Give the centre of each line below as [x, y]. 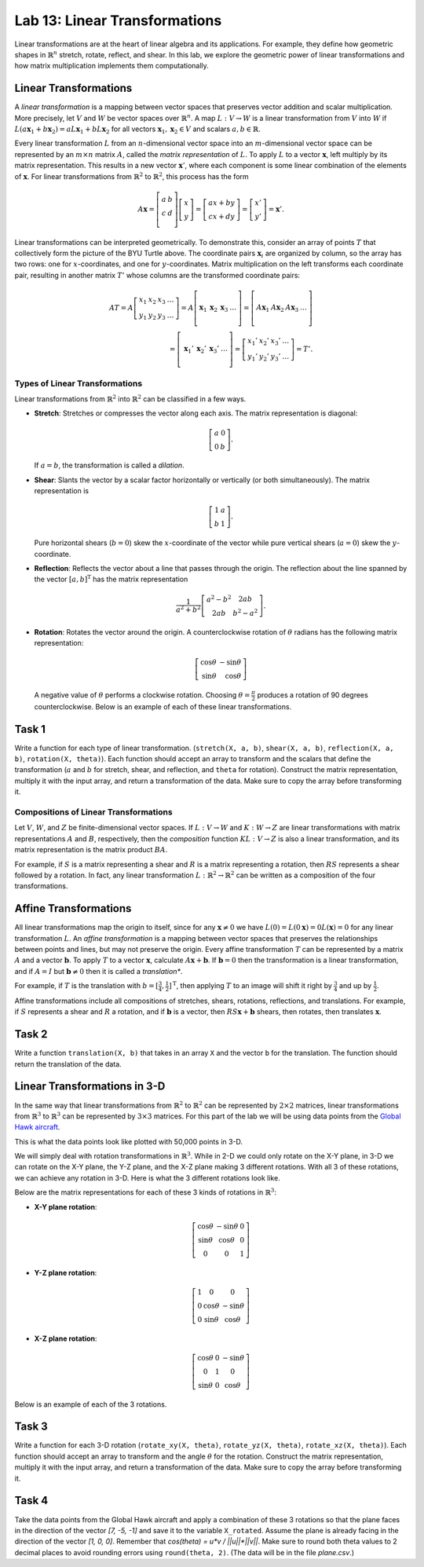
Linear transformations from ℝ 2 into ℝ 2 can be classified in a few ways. [130, 399]
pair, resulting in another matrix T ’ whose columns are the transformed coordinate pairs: [157, 275]
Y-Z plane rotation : [66, 1272]
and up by [355, 986]
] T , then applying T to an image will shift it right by [251, 985]
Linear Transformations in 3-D [90, 1087]
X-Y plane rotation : [66, 1206]
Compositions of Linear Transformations [93, 812]
